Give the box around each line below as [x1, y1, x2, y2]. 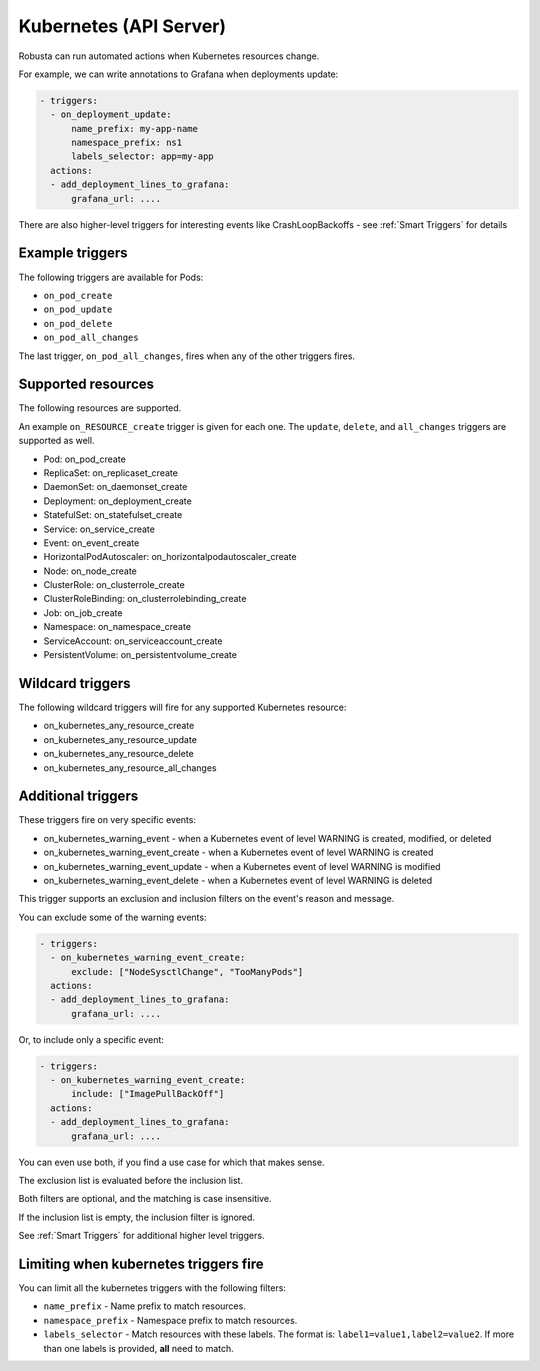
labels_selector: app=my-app [71, 151, 214, 162]
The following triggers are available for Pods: [18, 271, 204, 283]
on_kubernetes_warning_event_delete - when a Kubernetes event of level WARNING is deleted [43, 874, 433, 886]
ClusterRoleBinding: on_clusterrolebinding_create [43, 593, 247, 605]
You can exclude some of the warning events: [18, 911, 207, 923]
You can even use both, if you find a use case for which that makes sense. [18, 1156, 325, 1168]
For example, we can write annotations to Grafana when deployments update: [18, 68, 339, 80]
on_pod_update [43, 304, 113, 315]
